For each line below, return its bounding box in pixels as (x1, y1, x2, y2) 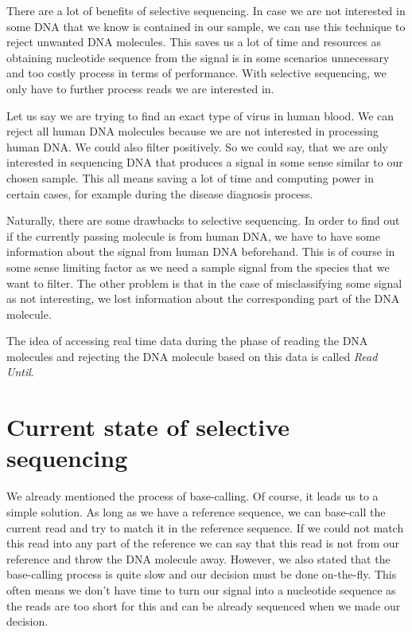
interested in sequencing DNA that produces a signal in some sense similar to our (6, 154, 403, 171)
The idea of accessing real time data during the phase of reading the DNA (6, 332, 368, 349)
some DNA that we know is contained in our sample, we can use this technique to (6, 18, 406, 34)
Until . (6, 363, 34, 380)
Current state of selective (6, 410, 290, 443)
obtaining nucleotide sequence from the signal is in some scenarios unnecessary (6, 49, 390, 65)
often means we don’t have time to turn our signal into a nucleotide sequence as (6, 581, 396, 598)
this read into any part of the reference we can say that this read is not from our (6, 535, 400, 552)
